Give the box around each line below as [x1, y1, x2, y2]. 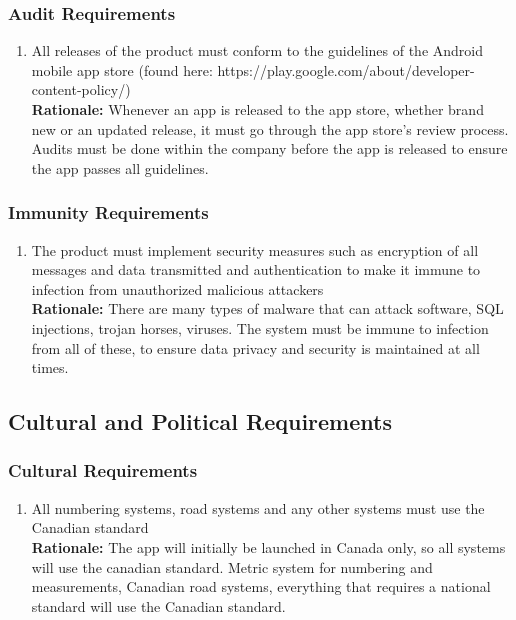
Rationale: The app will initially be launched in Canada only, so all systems [31, 536, 506, 557]
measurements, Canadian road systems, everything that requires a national [31, 576, 491, 597]
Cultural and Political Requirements [8, 406, 392, 437]
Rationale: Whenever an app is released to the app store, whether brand [31, 99, 484, 119]
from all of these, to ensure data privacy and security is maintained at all [31, 337, 480, 358]
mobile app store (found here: [31, 59, 213, 80]
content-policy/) [31, 79, 131, 100]
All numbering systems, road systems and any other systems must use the [31, 497, 485, 518]
